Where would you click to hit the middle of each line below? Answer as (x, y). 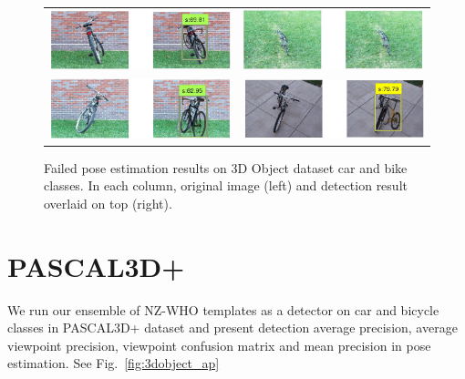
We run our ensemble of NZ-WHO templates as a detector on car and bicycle (223, 309)
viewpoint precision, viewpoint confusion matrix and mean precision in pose (219, 345)
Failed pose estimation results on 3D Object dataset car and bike (226, 167)
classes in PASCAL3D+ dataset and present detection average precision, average (232, 328)
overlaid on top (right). (108, 203)
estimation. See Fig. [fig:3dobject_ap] (114, 363)
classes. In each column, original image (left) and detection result (226, 185)
